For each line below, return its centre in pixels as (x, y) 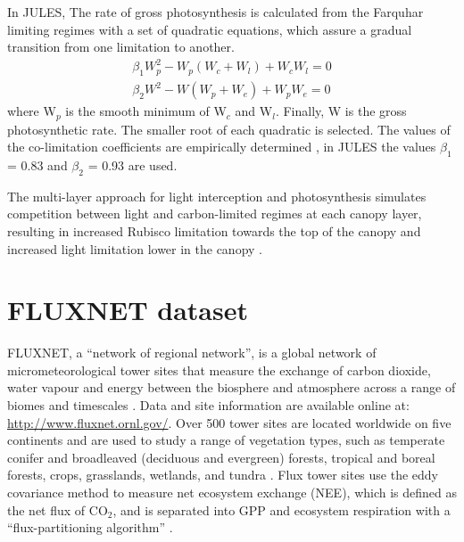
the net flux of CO (58, 509)
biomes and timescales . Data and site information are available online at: (208, 405)
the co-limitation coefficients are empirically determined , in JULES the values (222, 147)
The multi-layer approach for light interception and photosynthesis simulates (217, 196)
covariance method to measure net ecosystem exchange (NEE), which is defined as (232, 493)
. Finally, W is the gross (341, 111)
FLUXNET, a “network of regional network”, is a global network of (192, 353)
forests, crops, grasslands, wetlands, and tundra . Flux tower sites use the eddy (223, 475)
